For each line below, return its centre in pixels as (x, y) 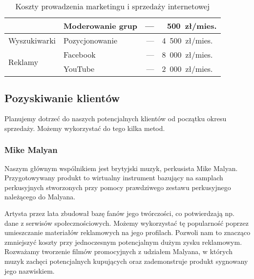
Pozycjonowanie (91, 40)
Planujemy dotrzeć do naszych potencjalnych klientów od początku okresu (116, 118)
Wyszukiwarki (32, 40)
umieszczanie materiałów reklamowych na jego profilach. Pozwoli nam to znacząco (127, 232)
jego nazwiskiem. (30, 270)
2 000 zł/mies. (187, 69)
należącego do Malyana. (40, 197)
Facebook (80, 54)
